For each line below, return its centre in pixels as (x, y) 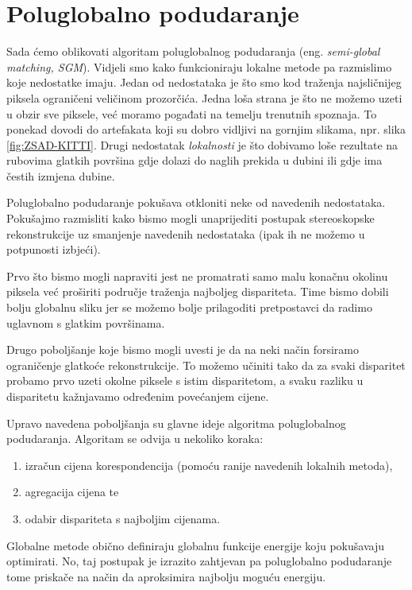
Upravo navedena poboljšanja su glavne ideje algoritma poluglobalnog (176, 423)
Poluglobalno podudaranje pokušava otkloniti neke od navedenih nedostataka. (196, 202)
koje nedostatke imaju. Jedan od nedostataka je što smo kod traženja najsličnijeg (204, 82)
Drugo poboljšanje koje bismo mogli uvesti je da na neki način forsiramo (183, 349)
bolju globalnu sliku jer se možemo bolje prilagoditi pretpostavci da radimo (189, 307)
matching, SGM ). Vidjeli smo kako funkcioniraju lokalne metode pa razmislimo (199, 66)
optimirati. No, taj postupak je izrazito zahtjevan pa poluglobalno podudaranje (199, 561)
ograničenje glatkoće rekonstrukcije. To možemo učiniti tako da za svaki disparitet (206, 365)
